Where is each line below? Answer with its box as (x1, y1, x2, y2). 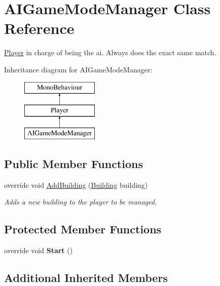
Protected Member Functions (4, 221, 162, 237)
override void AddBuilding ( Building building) (4, 179, 148, 190)
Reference (4, 18, 75, 38)
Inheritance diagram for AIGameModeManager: (4, 64, 153, 74)
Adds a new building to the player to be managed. (4, 196, 157, 207)
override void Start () (4, 245, 73, 256)
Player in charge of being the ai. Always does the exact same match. (4, 47, 216, 58)
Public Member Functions (4, 155, 143, 171)
